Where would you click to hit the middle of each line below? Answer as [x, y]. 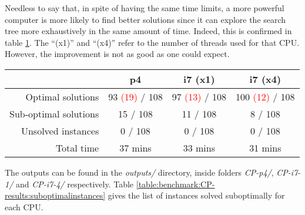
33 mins [199, 147]
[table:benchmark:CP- [175, 184]
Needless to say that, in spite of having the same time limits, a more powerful [145, 8]
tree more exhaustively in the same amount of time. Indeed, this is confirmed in [148, 31]
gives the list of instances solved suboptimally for [196, 195]
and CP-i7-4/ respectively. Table [75, 184]
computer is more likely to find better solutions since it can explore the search [145, 19]
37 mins [135, 147]
